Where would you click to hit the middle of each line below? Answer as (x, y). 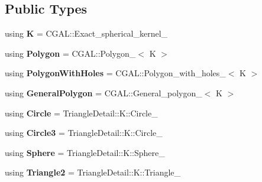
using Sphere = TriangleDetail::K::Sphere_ (85, 152)
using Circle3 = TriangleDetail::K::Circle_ (84, 133)
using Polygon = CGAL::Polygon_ (70, 53)
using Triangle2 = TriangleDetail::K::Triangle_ (93, 172)
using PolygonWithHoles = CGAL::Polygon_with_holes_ (115, 73)
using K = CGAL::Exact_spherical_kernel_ (86, 33)
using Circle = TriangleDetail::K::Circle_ (81, 113)
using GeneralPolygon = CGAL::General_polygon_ (103, 92)
